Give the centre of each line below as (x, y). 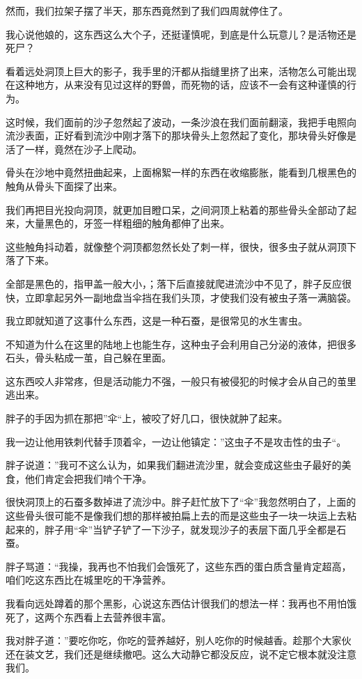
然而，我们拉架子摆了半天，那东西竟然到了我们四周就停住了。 (147, 10)
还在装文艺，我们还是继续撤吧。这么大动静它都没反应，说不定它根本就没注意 (181, 654)
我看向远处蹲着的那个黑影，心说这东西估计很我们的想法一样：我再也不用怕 (176, 603)
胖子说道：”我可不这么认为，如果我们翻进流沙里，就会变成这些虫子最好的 (174, 465)
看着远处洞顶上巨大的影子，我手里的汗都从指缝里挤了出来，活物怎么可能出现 (181, 71)
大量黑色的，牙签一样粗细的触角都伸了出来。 (127, 223)
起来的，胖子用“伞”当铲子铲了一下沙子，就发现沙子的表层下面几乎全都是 (171, 529)
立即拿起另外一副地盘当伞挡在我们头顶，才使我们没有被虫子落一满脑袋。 (190, 297)
